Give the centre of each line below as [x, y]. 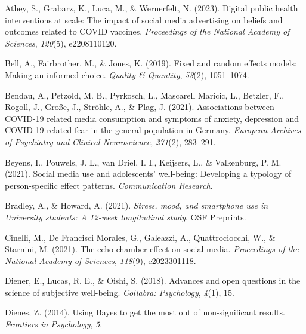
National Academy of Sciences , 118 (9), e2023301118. [101, 260]
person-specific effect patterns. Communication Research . [109, 185]
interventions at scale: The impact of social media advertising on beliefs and [144, 19]
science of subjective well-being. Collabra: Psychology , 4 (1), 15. [120, 292]
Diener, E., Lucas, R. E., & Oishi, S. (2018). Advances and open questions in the [153, 281]
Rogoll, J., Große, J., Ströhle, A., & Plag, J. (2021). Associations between [140, 107]
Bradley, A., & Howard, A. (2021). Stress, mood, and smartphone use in [137, 205]
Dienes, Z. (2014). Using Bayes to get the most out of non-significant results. [145, 312]
